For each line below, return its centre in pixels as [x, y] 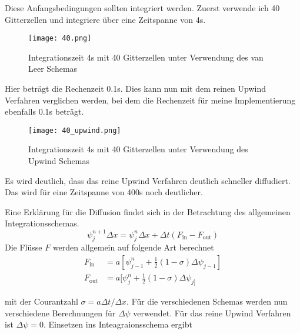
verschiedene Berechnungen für [60, 313]
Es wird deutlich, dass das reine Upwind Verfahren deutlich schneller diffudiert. [148, 180]
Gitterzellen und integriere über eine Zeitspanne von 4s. [105, 19]
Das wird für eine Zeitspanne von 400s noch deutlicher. [104, 192]
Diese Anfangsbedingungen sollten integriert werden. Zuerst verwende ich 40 [142, 8]
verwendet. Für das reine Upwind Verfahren [212, 313]
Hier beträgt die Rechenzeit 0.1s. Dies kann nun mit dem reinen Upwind [135, 88]
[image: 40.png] [60, 39]
